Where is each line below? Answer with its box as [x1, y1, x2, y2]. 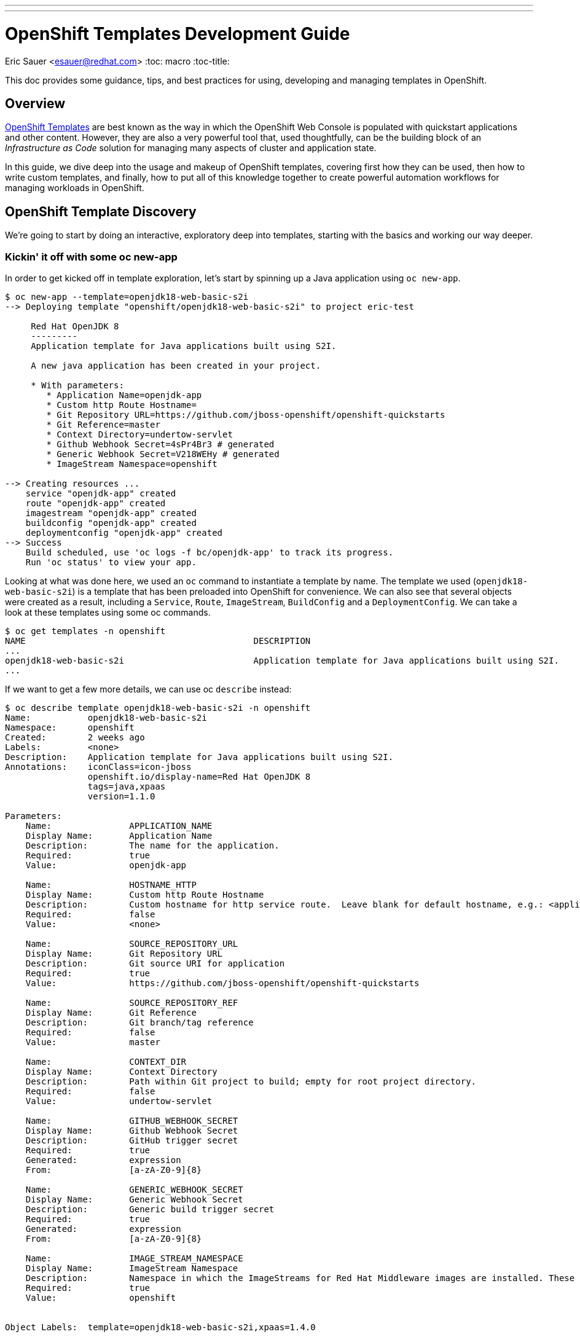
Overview [5, 95, 66, 111]
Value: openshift [25, 1292, 176, 1303]
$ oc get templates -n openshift [5, 625, 166, 636]
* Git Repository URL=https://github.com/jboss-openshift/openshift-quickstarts [46, 409, 445, 420]
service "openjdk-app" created [25, 488, 176, 498]
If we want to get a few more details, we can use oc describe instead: [5, 683, 292, 694]
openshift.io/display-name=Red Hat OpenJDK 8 [87, 771, 311, 782]
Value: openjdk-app [25, 860, 187, 870]
